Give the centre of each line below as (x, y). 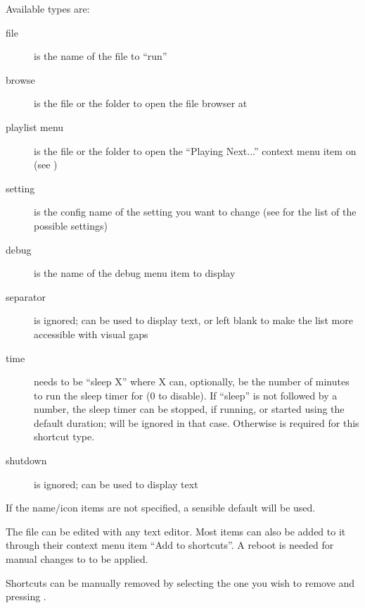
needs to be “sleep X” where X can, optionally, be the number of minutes (192, 381)
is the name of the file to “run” (101, 56)
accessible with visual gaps (91, 334)
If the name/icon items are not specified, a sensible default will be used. (161, 508)
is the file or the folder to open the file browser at (141, 103)
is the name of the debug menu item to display (135, 273)
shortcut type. (64, 436)
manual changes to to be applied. (77, 559)
